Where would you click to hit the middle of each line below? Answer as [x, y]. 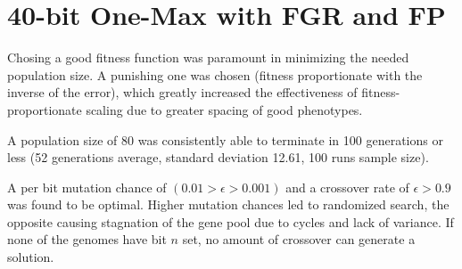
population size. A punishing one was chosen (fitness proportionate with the [215, 74]
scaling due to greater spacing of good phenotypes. [224, 109]
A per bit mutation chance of [87, 187]
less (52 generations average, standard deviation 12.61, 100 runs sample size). [218, 157]
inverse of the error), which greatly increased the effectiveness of [182, 92]
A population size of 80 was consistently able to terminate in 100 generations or [225, 139]
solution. [31, 257]
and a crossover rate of [347, 187]
